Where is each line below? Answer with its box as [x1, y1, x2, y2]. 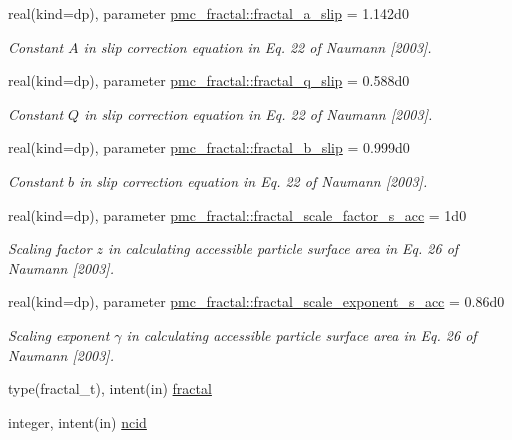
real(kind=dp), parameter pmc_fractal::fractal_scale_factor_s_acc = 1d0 [8, 204, 467, 225]
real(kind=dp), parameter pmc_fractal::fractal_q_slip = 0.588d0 [8, 70, 410, 91]
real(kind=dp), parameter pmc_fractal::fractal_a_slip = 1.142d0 [8, 3, 409, 23]
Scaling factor [8, 238, 92, 259]
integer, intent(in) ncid [8, 411, 147, 432]
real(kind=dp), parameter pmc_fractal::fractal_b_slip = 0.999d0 [8, 137, 410, 158]
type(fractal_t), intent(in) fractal [8, 378, 212, 399]
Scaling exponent [8, 324, 110, 345]
